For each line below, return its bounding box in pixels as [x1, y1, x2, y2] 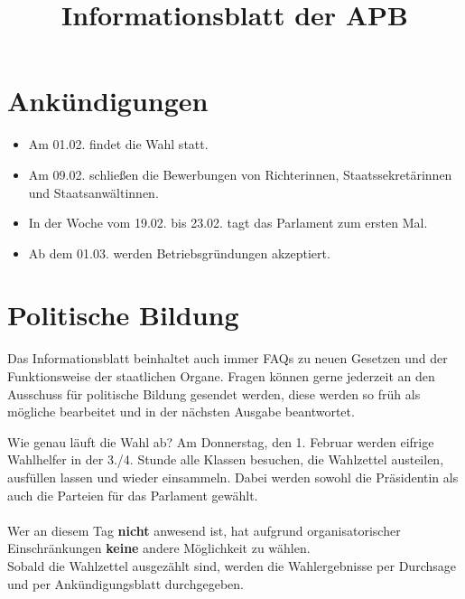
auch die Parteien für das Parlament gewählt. [7, 485, 258, 504]
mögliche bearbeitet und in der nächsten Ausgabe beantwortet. [7, 402, 355, 421]
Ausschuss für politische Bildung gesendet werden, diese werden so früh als [7, 384, 421, 403]
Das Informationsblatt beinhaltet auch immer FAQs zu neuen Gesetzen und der [7, 349, 448, 368]
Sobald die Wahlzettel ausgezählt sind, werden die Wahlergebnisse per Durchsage [7, 556, 456, 575]
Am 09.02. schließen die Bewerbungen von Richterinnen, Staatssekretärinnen [28, 164, 452, 183]
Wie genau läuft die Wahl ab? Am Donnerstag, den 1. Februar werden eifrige [7, 432, 434, 451]
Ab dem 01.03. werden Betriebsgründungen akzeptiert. [28, 243, 330, 262]
